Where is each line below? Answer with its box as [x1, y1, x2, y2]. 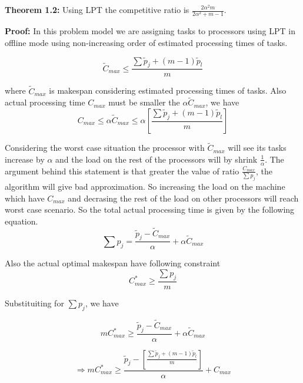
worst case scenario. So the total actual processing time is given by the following [5, 203, 295, 216]
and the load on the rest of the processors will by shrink [55, 153, 258, 165]
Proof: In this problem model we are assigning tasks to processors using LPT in [5, 25, 295, 37]
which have [5, 191, 45, 204]
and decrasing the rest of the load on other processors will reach [68, 191, 299, 204]
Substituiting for [5, 296, 64, 309]
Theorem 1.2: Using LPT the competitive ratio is [5, 4, 189, 15]
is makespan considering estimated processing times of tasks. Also [49, 84, 287, 97]
